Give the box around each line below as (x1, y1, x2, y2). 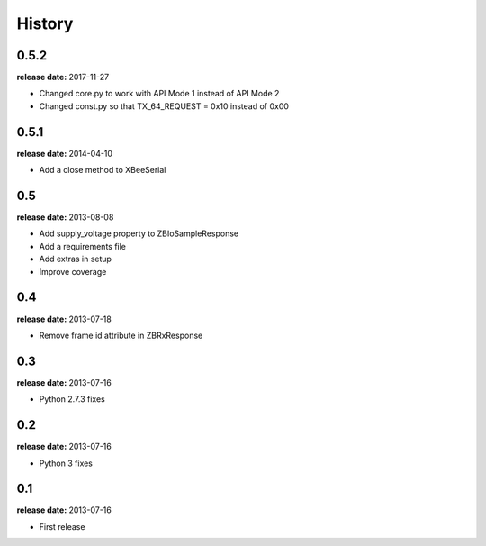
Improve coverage (39, 266, 107, 277)
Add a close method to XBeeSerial (39, 165, 166, 176)
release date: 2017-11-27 (16, 72, 110, 83)
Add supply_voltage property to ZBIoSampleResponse (39, 228, 238, 239)
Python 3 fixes (39, 458, 94, 469)
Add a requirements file (39, 241, 126, 251)
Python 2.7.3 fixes (39, 394, 105, 405)
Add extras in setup (39, 253, 112, 265)
